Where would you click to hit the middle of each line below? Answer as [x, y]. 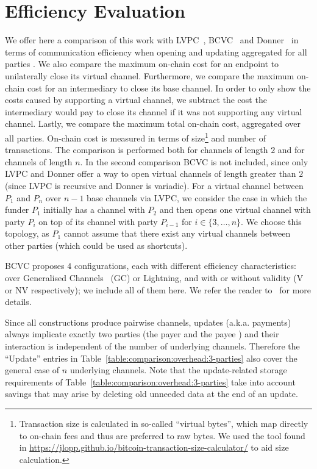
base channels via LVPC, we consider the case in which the [197, 197]
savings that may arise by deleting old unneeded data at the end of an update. [151, 394]
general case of [32, 370]
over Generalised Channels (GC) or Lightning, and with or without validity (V [154, 278]
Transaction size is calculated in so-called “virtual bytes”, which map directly [164, 423]
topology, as [27, 233]
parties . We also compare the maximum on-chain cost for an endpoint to [142, 64]
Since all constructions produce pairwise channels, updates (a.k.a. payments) [148, 322]
